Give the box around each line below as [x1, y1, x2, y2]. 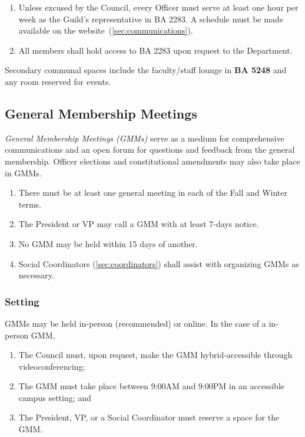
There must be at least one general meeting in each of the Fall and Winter [18, 186, 287, 199]
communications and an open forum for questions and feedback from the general [5, 143, 295, 156]
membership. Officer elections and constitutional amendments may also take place [5, 155, 300, 167]
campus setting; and [18, 391, 91, 403]
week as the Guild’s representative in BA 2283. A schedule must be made [18, 12, 283, 25]
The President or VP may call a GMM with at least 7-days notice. [18, 218, 259, 230]
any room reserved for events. [5, 75, 111, 87]
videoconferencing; [18, 360, 85, 372]
